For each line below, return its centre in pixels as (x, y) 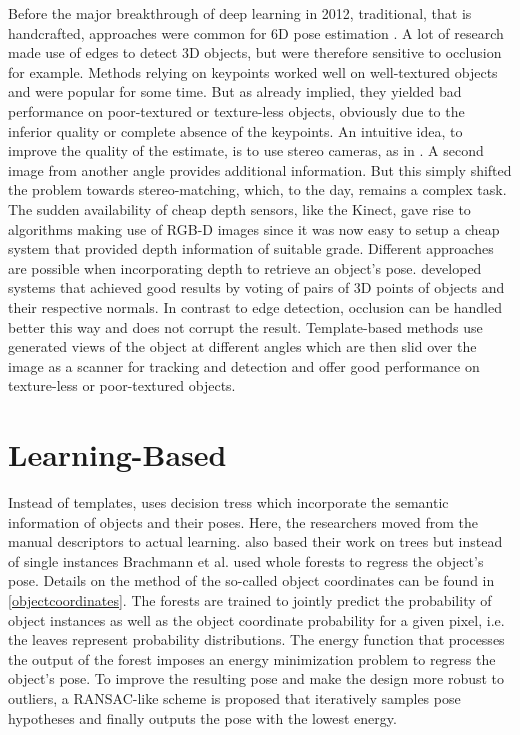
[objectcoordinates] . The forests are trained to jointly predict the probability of (250, 599)
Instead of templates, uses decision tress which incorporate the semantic (228, 502)
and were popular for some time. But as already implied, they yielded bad (235, 91)
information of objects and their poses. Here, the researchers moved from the (243, 521)
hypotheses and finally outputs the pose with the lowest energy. (202, 717)
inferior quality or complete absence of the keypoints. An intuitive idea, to (235, 130)
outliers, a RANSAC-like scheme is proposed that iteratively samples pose (234, 697)
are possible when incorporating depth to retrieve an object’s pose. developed (245, 267)
